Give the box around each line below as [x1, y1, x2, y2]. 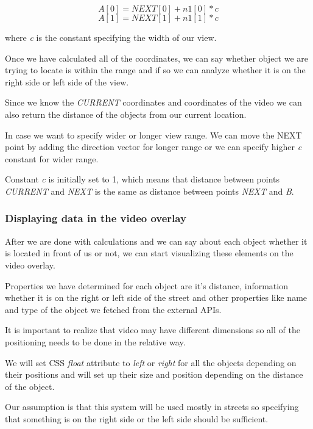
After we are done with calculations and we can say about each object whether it [5, 234, 308, 247]
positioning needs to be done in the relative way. [5, 335, 186, 348]
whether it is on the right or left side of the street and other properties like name [5, 291, 308, 304]
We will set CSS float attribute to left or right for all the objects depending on [5, 356, 297, 369]
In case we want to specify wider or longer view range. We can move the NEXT [5, 128, 302, 141]
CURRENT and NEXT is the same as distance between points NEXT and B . [5, 184, 294, 197]
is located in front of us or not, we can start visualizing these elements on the [5, 247, 294, 259]
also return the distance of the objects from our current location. [5, 107, 247, 120]
